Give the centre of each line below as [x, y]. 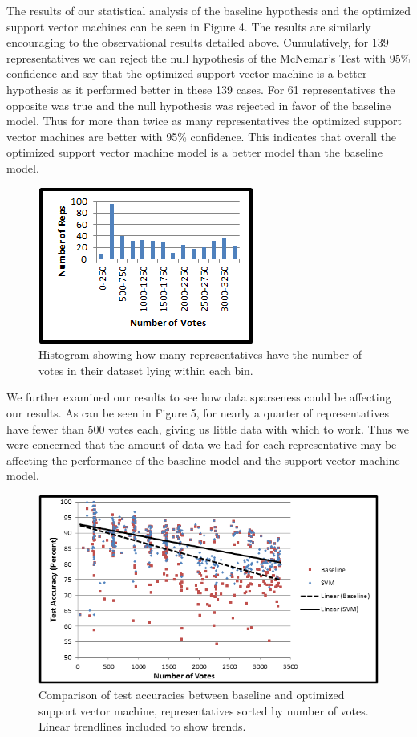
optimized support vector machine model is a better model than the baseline [194, 152]
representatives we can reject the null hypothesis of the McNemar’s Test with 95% [208, 57]
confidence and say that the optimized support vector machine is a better [187, 73]
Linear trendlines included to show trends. [142, 726]
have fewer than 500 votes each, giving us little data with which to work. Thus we [208, 428]
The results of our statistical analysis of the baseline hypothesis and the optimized [208, 10]
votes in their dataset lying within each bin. [146, 370]
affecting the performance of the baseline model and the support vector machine [203, 460]
